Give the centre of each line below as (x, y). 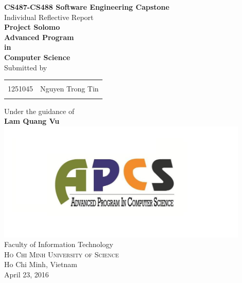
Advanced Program (39, 37)
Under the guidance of (39, 111)
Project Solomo (32, 27)
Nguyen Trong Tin (70, 89)
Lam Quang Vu (32, 121)
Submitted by (26, 67)
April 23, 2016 (27, 274)
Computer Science (37, 57)
